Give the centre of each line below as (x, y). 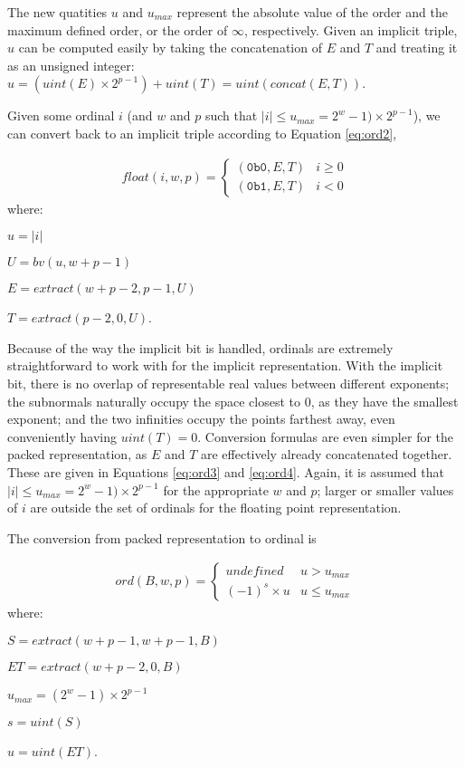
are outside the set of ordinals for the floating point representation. (216, 508)
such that (231, 115)
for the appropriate (216, 489)
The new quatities (57, 12)
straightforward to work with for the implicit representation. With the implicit (225, 365)
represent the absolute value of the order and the (312, 12)
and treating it (417, 48)
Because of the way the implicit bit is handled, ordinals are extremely (200, 347)
